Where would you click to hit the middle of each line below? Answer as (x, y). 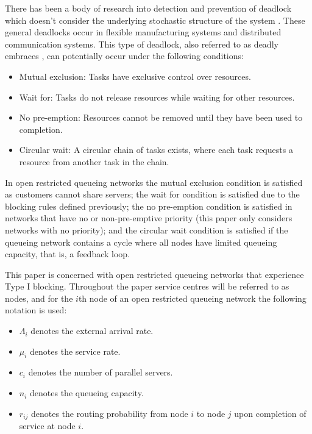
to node (211, 413)
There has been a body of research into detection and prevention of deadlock (148, 8)
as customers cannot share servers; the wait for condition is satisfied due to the (152, 194)
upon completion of (270, 413)
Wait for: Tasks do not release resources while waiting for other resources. (157, 97)
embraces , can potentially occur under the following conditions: (124, 56)
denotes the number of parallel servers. (101, 372)
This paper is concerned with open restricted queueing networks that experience (154, 274)
